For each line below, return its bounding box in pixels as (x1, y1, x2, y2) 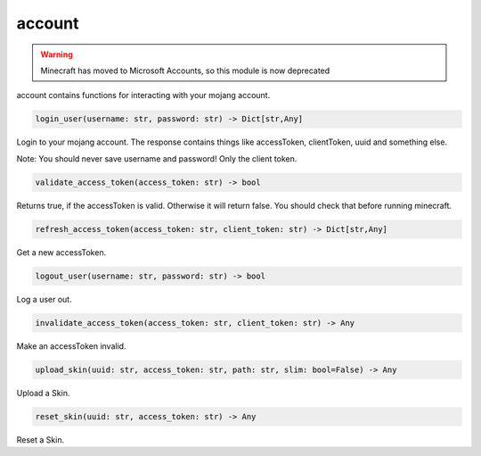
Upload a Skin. (16, 387, 70, 398)
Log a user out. (16, 294, 72, 304)
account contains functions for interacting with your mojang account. (16, 90, 271, 101)
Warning (40, 49, 73, 60)
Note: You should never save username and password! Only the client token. (16, 153, 298, 164)
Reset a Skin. (16, 434, 65, 445)
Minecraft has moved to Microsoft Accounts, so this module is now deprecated (40, 65, 330, 76)
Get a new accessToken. (16, 246, 107, 258)
